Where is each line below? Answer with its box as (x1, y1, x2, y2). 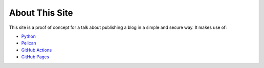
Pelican (21, 40, 37, 46)
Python (21, 33, 36, 39)
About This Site (9, 7, 73, 18)
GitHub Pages (21, 54, 49, 60)
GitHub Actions (21, 47, 52, 53)
